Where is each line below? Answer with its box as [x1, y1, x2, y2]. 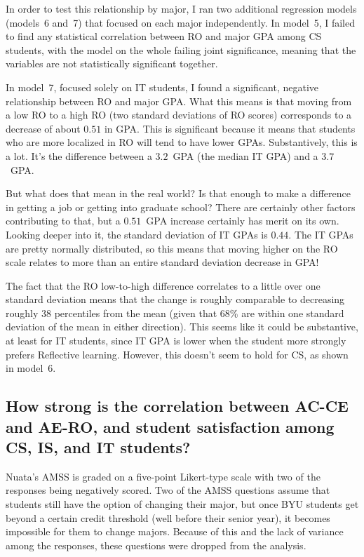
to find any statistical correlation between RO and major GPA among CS [6, 29, 322, 43]
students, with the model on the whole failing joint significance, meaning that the [6, 42, 356, 57]
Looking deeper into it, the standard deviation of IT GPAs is [6, 227, 268, 241]
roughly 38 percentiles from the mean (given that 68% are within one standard [6, 305, 344, 320]
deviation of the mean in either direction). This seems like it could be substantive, [6, 319, 358, 334]
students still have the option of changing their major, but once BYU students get [6, 497, 359, 511]
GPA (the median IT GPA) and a [173, 148, 318, 163]
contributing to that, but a [6, 213, 121, 228]
